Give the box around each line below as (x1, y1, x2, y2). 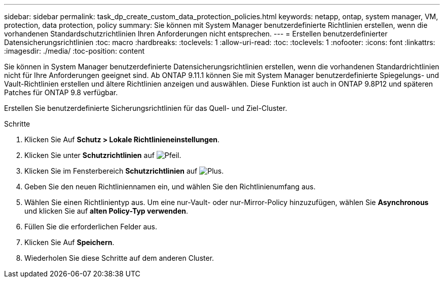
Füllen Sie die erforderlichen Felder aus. (24, 222, 158, 231)
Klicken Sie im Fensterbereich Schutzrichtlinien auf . (24, 167, 224, 175)
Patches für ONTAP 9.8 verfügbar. (4, 88, 118, 97)
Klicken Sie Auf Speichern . (24, 238, 115, 247)
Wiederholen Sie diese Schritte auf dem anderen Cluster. (24, 254, 214, 262)
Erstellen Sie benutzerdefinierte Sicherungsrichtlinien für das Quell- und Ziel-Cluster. (4, 104, 287, 112)
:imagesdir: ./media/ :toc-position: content (4, 47, 144, 55)
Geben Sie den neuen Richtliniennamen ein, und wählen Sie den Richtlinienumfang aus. (24, 182, 316, 191)
